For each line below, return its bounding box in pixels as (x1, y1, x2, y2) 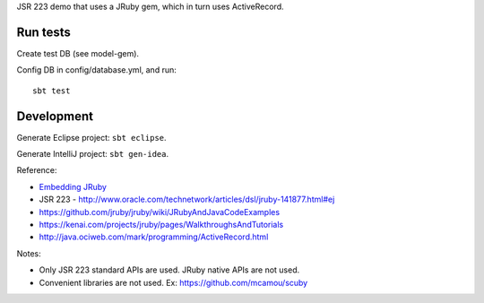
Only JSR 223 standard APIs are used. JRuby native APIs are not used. (39, 264, 300, 275)
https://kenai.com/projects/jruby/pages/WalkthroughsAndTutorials (39, 219, 284, 229)
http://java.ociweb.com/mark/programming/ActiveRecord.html (39, 231, 269, 242)
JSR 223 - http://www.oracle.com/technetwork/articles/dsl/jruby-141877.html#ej (39, 194, 335, 205)
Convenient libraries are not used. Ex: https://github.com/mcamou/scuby (39, 277, 308, 288)
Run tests (16, 24, 71, 39)
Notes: (16, 247, 41, 259)
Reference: (16, 165, 57, 176)
